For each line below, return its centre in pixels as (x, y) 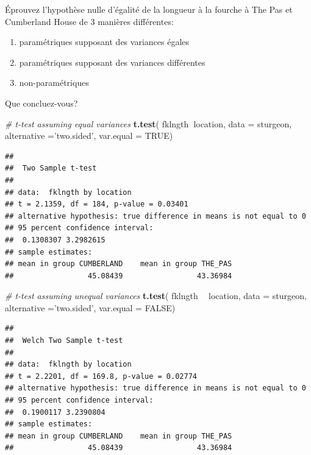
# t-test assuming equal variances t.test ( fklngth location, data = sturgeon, (148, 123)
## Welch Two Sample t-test (64, 341)
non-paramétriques (54, 83)
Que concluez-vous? (41, 103)
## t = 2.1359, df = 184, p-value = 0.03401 (97, 204)
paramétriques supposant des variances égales (104, 42)
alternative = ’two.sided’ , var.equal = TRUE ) (89, 136)
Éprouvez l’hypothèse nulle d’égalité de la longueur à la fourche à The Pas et (149, 9)
